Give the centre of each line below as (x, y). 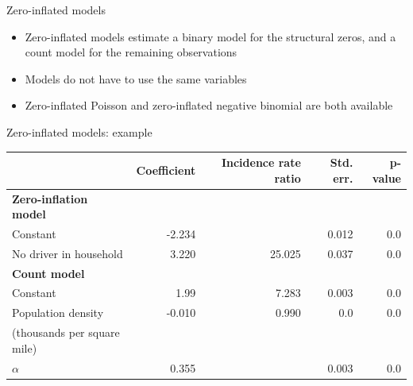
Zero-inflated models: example (79, 131)
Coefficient (166, 170)
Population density (58, 313)
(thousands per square (66, 332)
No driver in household (68, 253)
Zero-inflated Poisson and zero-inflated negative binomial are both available (209, 105)
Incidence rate (261, 162)
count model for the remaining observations (131, 52)
